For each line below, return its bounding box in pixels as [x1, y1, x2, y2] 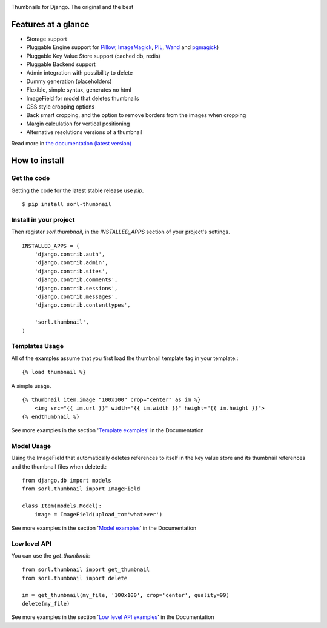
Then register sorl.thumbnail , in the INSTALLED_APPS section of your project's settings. [11, 228, 230, 236]
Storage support [26, 35, 67, 42]
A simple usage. [11, 382, 51, 389]
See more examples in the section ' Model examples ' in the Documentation [11, 524, 197, 532]
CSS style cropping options [26, 103, 95, 110]
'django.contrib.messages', [34, 293, 118, 300]
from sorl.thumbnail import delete [22, 575, 128, 581]
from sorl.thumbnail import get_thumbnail [22, 566, 150, 573]
